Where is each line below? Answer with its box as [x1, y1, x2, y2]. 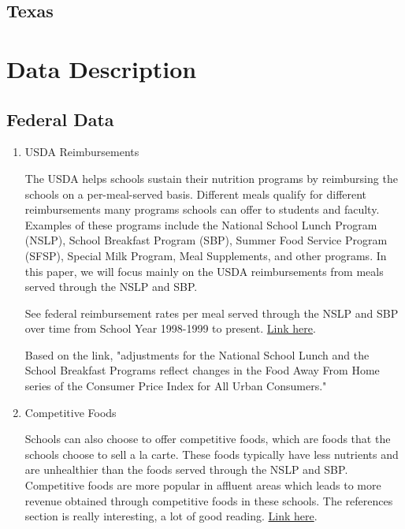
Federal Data [6, 106, 114, 131]
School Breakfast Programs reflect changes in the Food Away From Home [24, 362, 380, 378]
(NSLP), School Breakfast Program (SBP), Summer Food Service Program [24, 232, 388, 248]
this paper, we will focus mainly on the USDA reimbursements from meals [24, 263, 384, 279]
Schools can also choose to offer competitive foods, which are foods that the [24, 430, 391, 447]
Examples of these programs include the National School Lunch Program [24, 216, 377, 233]
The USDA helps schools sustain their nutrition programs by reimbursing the [24, 170, 398, 186]
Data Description [6, 52, 197, 84]
